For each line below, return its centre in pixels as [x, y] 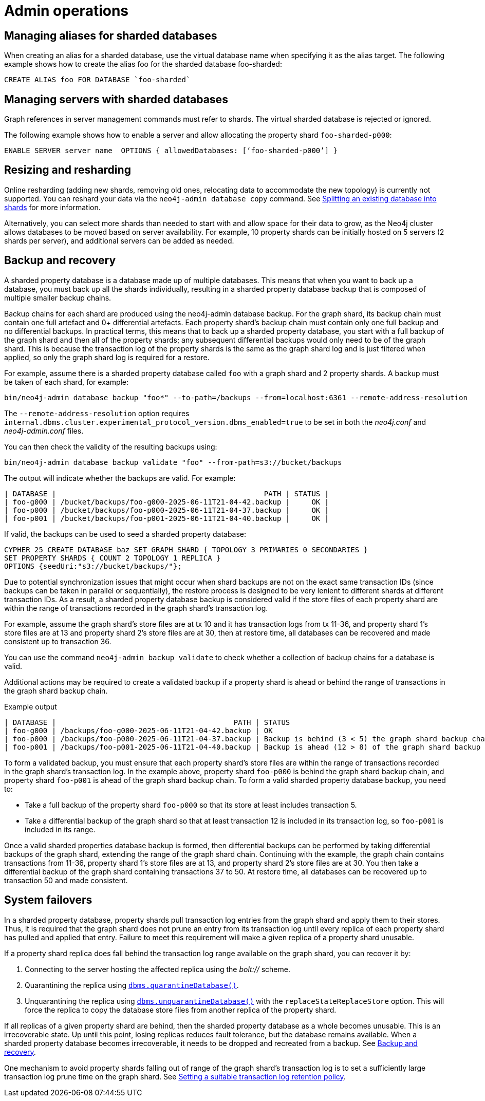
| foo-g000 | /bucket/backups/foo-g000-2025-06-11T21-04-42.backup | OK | [167, 502]
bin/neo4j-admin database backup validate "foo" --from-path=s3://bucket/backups [173, 462]
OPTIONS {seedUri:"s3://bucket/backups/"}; [93, 566]
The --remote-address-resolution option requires [97, 413]
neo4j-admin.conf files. [44, 431]
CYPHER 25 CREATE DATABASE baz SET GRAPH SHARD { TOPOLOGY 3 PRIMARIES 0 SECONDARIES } [186, 549]
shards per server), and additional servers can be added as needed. [119, 240]
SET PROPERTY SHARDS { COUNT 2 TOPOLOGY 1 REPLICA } [113, 558]
